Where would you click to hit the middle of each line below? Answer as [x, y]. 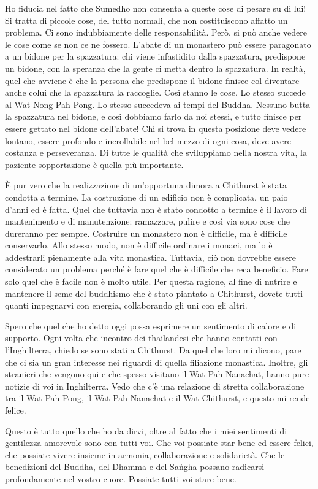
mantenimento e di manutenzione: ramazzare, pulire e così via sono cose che [147, 221]
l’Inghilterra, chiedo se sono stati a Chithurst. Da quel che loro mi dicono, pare [153, 350]
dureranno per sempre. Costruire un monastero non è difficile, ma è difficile [146, 233]
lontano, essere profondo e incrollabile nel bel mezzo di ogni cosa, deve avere [148, 140]
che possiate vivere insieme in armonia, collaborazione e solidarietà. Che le [145, 454]
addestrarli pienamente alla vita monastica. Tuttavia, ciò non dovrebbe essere [150, 257]
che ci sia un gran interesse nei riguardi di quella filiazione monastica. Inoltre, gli [157, 362]
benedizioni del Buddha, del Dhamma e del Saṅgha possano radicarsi [135, 467]
